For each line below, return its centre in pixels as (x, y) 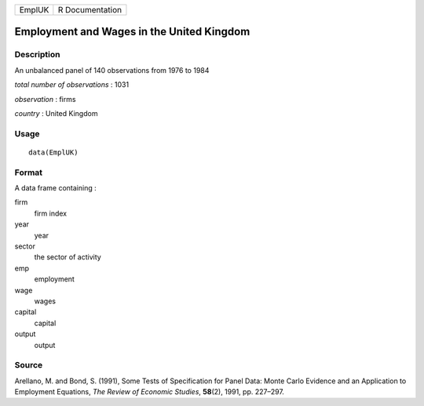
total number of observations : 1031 (72, 85)
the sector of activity (68, 257)
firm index (50, 213)
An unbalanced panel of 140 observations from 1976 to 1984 (112, 70)
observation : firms (45, 99)
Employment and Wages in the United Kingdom (132, 32)
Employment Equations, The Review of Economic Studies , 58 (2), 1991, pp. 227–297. (149, 392)
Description (37, 55)
